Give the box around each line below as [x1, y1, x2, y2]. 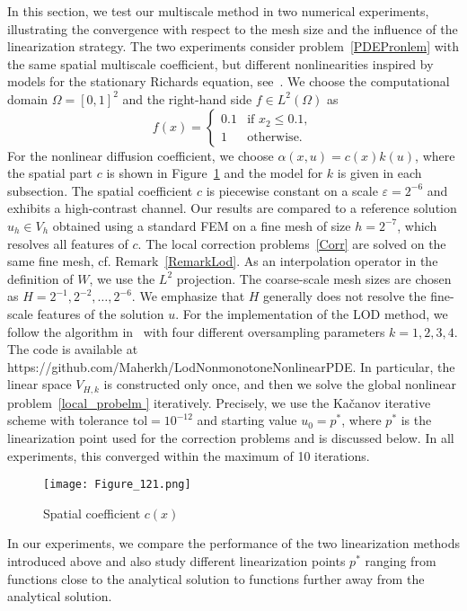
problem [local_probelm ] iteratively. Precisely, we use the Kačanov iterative [7, 393, 431, 412]
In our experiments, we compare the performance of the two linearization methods [7, 534, 460, 553]
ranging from [365, 551, 436, 570]
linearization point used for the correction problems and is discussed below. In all [7, 428, 454, 447]
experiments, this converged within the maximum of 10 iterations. [7, 446, 370, 465]
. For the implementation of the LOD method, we [175, 304, 448, 323]
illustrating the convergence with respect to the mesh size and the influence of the [7, 19, 458, 38]
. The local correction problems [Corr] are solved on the [137, 234, 446, 252]
